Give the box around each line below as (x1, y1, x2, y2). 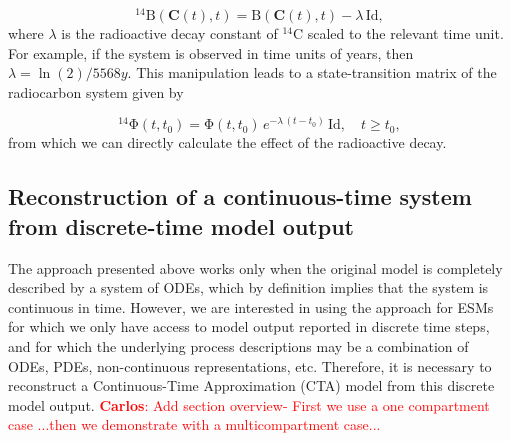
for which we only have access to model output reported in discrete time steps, (8, 316, 490, 337)
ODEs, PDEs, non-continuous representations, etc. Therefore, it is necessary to (8, 355, 492, 376)
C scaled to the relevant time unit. (292, 23, 504, 44)
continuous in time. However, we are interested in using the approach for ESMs (8, 296, 494, 317)
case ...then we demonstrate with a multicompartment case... (8, 414, 381, 435)
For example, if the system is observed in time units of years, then (8, 42, 414, 63)
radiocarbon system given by (8, 81, 184, 102)
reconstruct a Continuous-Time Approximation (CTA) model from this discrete (8, 375, 495, 396)
